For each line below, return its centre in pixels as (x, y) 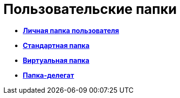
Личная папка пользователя (71, 30)
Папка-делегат (49, 75)
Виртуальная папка (56, 60)
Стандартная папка (56, 45)
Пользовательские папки (90, 9)
